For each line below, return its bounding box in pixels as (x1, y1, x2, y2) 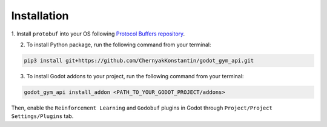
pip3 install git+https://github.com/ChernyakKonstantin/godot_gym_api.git (24, 57, 254, 64)
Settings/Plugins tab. (11, 113, 74, 120)
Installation (11, 9, 69, 22)
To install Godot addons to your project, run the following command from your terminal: (26, 72, 244, 79)
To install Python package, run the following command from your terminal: (26, 41, 211, 48)
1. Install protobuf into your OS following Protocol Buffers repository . (11, 30, 185, 37)
